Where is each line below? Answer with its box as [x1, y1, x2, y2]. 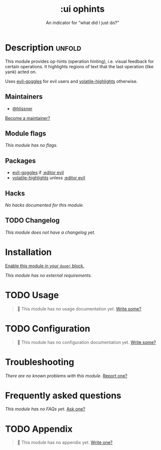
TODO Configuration [5, 323, 90, 334]
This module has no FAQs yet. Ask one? [5, 406, 85, 412]
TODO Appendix [5, 423, 73, 434]
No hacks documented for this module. [5, 202, 84, 208]
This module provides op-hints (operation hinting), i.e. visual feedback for [5, 58, 154, 64]
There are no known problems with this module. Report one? [5, 372, 128, 379]
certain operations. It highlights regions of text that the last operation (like [5, 63, 154, 69]
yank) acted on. [5, 69, 37, 75]
